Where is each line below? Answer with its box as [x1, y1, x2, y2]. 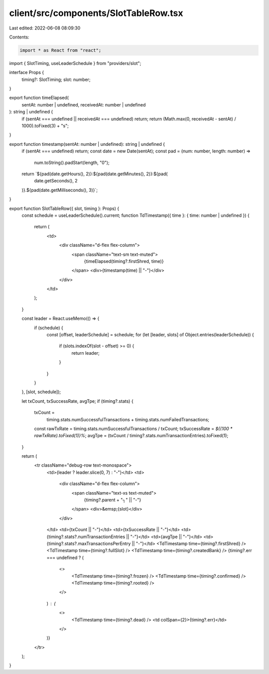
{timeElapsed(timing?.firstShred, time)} [84, 258, 164, 264]
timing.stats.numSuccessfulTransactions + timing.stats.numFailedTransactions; [46, 416, 209, 422]
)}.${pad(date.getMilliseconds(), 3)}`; [21, 187, 98, 193]
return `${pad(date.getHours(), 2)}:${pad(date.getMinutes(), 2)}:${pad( [21, 170, 168, 177]
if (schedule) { [34, 325, 63, 331]
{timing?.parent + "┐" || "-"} [84, 497, 141, 503]
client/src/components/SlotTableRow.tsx [9, 7, 183, 18]
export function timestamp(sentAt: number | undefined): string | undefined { [9, 141, 165, 147]
